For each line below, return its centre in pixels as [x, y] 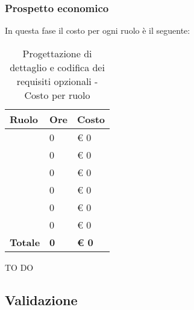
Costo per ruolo [57, 95]
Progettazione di [57, 53]
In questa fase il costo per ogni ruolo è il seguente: [98, 30]
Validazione [41, 299]
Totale [25, 242]
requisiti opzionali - [57, 81]
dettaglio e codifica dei [57, 67]
